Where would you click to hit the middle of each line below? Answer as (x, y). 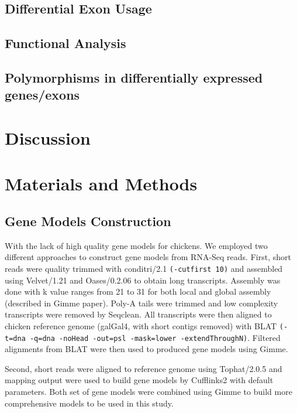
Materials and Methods (101, 184)
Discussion (48, 137)
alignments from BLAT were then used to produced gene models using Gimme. (146, 349)
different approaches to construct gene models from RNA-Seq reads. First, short (148, 257)
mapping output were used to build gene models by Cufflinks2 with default (139, 380)
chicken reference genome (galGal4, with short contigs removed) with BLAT (141, 325)
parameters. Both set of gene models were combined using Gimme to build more (148, 391)
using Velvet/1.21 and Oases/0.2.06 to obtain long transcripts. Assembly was (143, 280)
